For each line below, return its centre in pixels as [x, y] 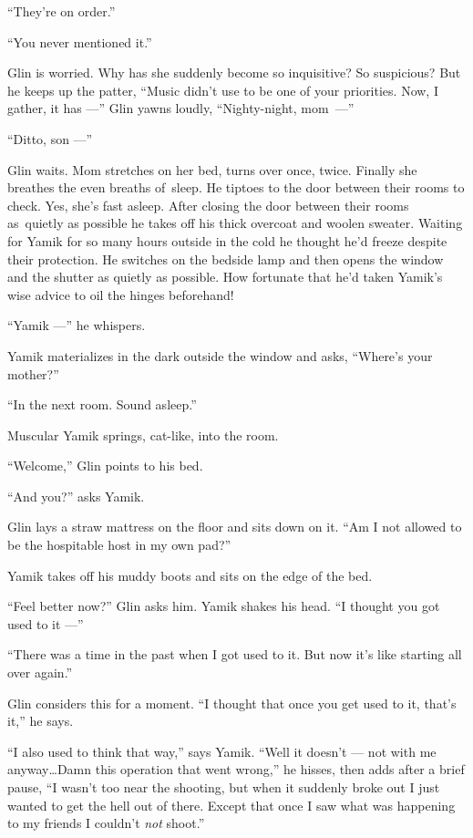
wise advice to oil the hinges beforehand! [121, 294]
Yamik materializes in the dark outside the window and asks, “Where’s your [220, 355]
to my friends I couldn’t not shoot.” [106, 823]
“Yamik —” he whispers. [77, 325]
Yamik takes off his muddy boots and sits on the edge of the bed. [190, 575]
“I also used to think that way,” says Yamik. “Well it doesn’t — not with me [222, 751]
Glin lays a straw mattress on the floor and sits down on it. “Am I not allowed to [235, 527]
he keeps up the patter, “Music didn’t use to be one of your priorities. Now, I [223, 90]
